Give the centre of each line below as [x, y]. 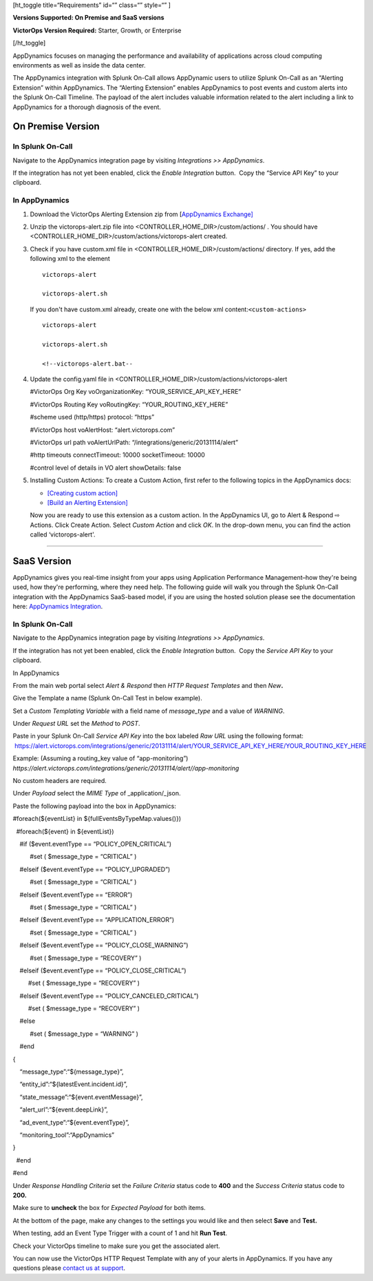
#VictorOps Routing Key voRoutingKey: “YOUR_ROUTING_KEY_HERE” [129, 404]
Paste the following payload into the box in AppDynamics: [95, 806]
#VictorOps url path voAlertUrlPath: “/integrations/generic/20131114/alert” [134, 442]
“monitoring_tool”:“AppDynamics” [67, 1135]
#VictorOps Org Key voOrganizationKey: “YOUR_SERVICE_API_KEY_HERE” [136, 392]
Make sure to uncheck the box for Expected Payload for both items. [109, 1208]
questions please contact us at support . [69, 1268]
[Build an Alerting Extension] [88, 502]
